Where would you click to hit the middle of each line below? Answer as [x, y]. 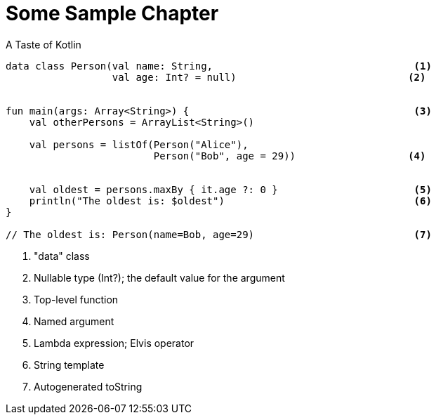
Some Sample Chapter [112, 13]
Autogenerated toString [88, 386]
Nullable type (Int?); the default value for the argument [159, 277]
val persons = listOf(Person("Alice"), [139, 144]
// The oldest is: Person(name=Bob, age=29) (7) [219, 234]
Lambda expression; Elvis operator [114, 343]
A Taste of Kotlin [44, 44]
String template [69, 365]
